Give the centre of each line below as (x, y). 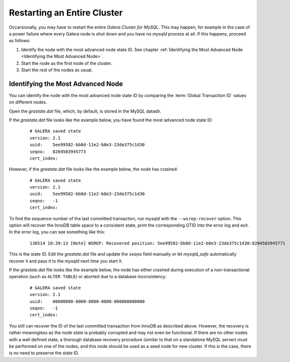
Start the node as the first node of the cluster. (67, 63)
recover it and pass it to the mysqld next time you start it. (66, 261)
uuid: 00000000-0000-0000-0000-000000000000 (87, 301)
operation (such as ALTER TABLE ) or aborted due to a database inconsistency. (88, 277)
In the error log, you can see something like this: (57, 232)
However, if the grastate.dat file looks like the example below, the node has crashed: (93, 169)
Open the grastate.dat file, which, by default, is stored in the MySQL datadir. (85, 111)
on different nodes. (28, 102)
